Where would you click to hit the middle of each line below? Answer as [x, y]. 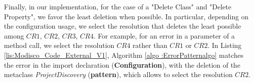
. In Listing [225, 45]
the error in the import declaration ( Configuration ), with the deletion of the [122, 64]
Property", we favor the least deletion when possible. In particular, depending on [126, 16]
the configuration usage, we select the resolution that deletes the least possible [123, 26]
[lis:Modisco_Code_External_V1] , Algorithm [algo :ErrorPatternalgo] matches [124, 55]
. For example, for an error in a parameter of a [164, 35]
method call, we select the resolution [59, 45]
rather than [150, 45]
